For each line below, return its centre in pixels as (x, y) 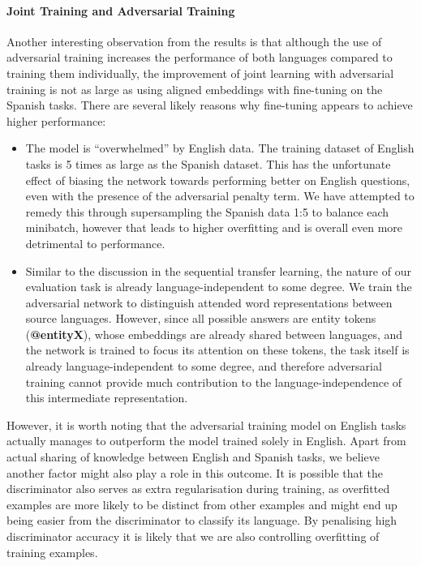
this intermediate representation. (107, 398)
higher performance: (56, 120)
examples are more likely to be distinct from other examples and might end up (202, 504)
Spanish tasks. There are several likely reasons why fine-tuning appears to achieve (210, 105)
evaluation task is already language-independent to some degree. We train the (219, 287)
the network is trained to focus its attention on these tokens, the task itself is (217, 350)
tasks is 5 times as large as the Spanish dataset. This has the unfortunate (208, 163)
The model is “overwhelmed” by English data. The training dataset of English (220, 148)
